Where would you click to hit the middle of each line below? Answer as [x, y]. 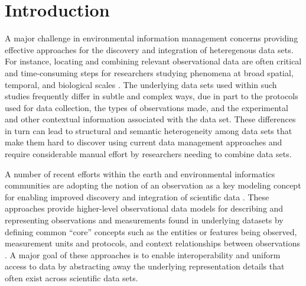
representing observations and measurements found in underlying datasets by [144, 220]
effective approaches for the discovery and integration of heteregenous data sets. [149, 49]
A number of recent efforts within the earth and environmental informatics [140, 173]
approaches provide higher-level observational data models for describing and [144, 208]
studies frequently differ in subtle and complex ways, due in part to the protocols [152, 96]
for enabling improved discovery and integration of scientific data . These [137, 196]
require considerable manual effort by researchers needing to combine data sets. [148, 154]
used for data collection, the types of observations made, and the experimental [147, 107]
